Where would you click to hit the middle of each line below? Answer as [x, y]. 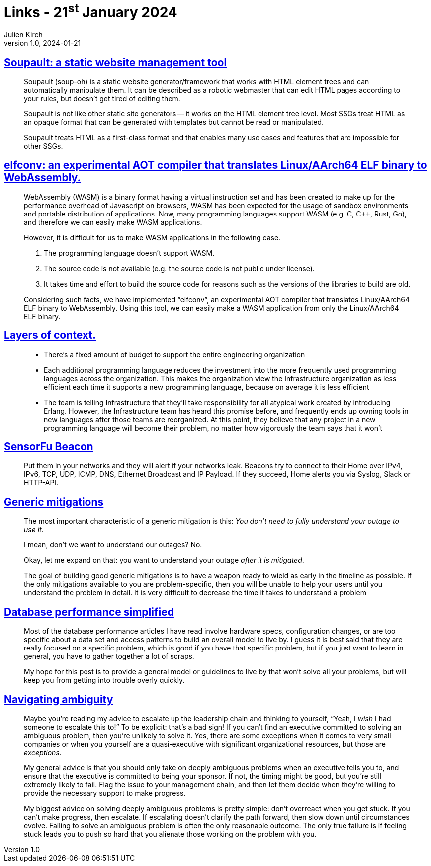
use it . [34, 530]
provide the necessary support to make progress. [105, 793]
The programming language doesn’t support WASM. [129, 253]
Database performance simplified [89, 612]
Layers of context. [50, 335]
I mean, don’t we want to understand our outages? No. [113, 545]
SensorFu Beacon [49, 447]
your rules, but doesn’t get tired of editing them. [102, 98]
